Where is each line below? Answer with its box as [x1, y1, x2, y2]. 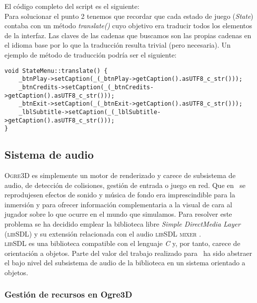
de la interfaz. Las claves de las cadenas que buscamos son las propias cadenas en [4, 30, 252, 40]
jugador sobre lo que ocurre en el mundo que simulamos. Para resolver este [4, 209, 232, 219]
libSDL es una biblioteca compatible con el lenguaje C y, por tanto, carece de [4, 238, 241, 248]
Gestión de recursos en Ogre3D [4, 288, 132, 301]
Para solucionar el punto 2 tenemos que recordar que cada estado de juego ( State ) [4, 10, 254, 21]
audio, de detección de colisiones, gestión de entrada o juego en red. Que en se [4, 180, 246, 190]
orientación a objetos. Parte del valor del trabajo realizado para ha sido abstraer [4, 247, 252, 258]
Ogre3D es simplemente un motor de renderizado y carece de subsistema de [4, 170, 236, 181]
